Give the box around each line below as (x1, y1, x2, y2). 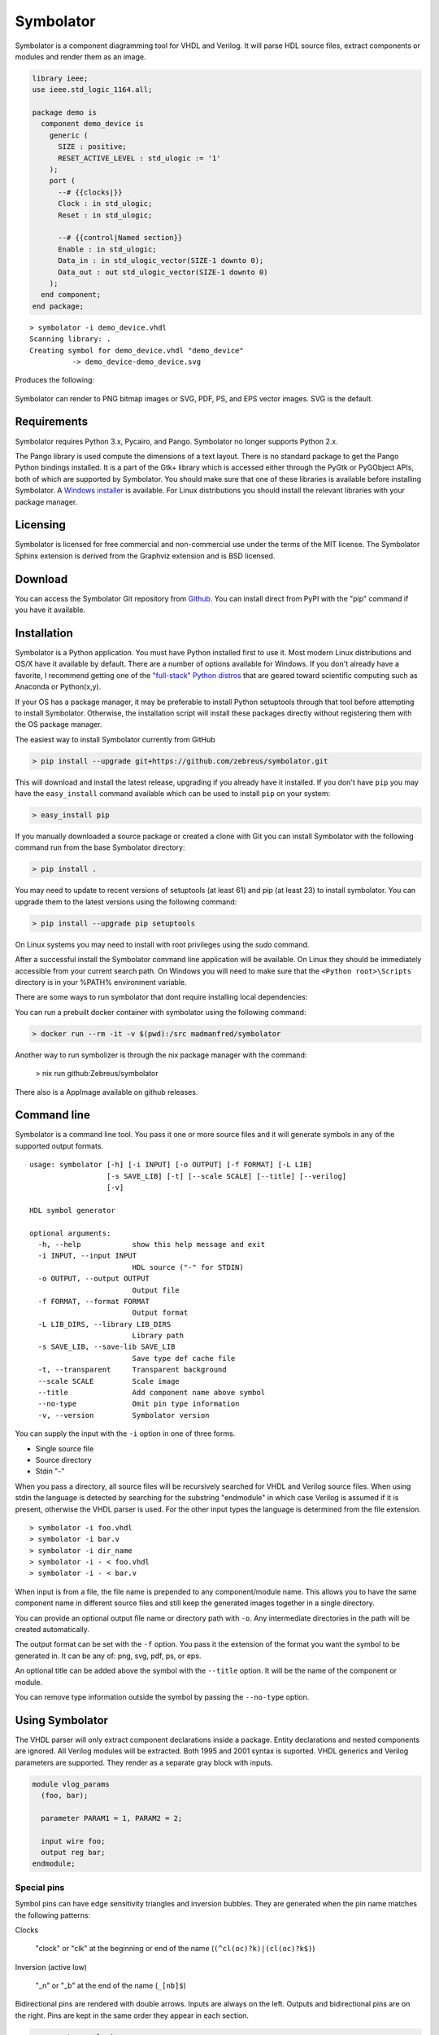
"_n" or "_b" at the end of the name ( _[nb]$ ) (35, 1980, 186, 1990)
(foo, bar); (41, 1791, 89, 1801)
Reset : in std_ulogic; (58, 210, 153, 220)
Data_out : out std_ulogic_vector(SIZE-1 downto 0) (58, 267, 268, 277)
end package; (32, 301, 85, 311)
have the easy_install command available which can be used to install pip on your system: (15, 789, 331, 799)
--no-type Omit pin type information (37, 1399, 240, 1408)
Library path (132, 1331, 185, 1341)
